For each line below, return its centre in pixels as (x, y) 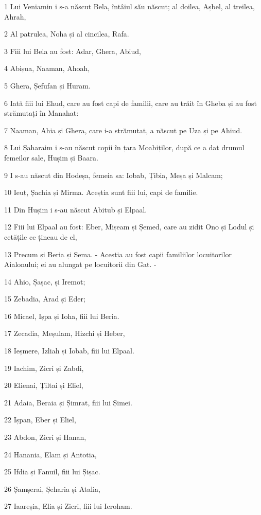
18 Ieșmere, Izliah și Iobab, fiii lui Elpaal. (69, 351)
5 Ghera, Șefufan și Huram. (47, 85)
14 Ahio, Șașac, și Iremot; (45, 281)
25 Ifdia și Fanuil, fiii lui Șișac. (52, 472)
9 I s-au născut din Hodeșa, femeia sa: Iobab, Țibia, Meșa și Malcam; (114, 175)
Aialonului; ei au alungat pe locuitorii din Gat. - (80, 264)
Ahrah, (15, 16)
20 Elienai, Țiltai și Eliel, (44, 385)
